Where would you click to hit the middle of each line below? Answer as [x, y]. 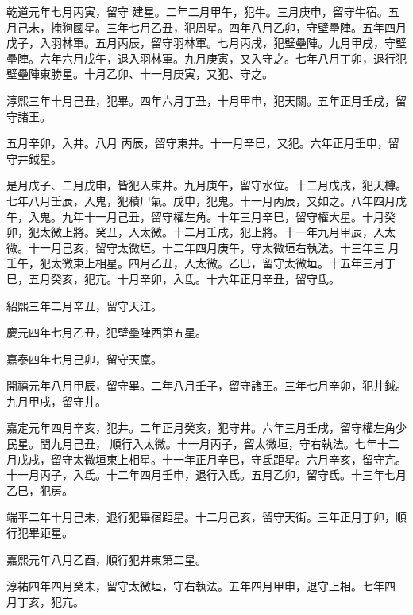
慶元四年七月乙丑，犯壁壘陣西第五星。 [106, 332]
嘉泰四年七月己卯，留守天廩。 [84, 358]
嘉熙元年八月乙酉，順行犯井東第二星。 [106, 559]
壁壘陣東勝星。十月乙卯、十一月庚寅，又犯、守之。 [140, 74]
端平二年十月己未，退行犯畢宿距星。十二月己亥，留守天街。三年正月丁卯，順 [206, 517]
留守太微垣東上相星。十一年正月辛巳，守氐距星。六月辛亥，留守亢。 [228, 459]
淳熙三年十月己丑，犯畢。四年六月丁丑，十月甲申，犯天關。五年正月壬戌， [201, 100]
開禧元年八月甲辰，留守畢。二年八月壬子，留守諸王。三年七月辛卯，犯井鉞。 [206, 385]
